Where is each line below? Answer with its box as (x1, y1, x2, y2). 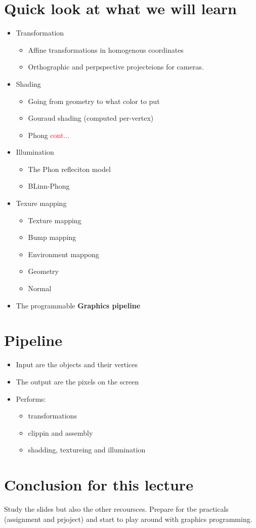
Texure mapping (16, 198, 67, 208)
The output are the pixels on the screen (16, 376, 139, 386)
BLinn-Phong (28, 181, 70, 191)
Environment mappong (28, 249, 99, 259)
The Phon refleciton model (28, 163, 111, 174)
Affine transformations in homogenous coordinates (28, 44, 184, 55)
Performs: (16, 393, 46, 404)
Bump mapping (28, 232, 76, 242)
